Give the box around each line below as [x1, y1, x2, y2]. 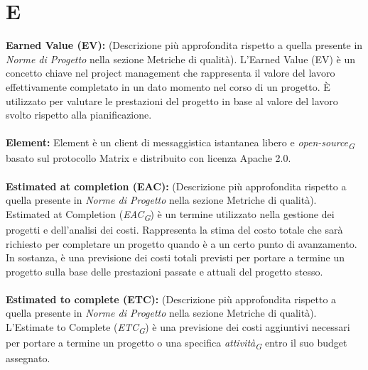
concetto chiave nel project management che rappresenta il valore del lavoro [6, 65, 335, 80]
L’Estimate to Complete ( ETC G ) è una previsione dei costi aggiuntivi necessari [6, 320, 350, 336]
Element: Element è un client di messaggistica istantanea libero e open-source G [6, 135, 355, 152]
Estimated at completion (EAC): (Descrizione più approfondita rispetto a [6, 178, 347, 193]
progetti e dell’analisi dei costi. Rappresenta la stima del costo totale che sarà [6, 222, 343, 236]
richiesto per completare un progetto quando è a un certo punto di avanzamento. [6, 236, 357, 251]
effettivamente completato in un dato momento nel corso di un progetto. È [6, 79, 330, 94]
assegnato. [6, 351, 50, 366]
